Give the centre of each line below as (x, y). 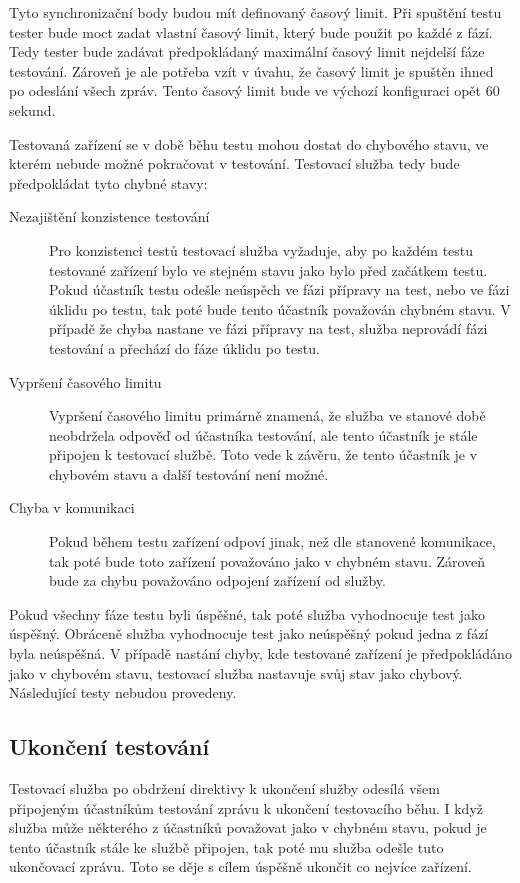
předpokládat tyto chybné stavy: (108, 182)
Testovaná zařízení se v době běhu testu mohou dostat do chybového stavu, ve (249, 143)
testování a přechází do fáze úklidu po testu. (184, 347)
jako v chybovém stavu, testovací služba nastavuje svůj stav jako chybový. (236, 672)
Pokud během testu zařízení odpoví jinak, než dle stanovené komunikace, (272, 541)
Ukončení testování (109, 746)
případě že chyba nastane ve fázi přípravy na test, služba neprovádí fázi (268, 328)
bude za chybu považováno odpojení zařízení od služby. (217, 580)
